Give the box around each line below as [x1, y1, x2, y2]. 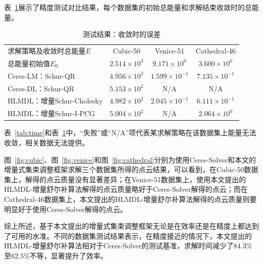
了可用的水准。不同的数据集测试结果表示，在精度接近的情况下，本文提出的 [4, 230, 252, 241]
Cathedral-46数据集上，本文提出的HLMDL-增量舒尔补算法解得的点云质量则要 [4, 193, 257, 204]
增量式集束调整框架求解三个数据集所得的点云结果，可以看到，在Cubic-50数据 [4, 164, 258, 175]
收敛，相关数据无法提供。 [4, 137, 89, 147]
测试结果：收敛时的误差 [82, 29, 161, 39]
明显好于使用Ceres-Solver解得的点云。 [4, 203, 127, 214]
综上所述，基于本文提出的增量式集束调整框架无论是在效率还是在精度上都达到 [4, 221, 259, 231]
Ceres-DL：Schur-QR [8, 83, 74, 93]
